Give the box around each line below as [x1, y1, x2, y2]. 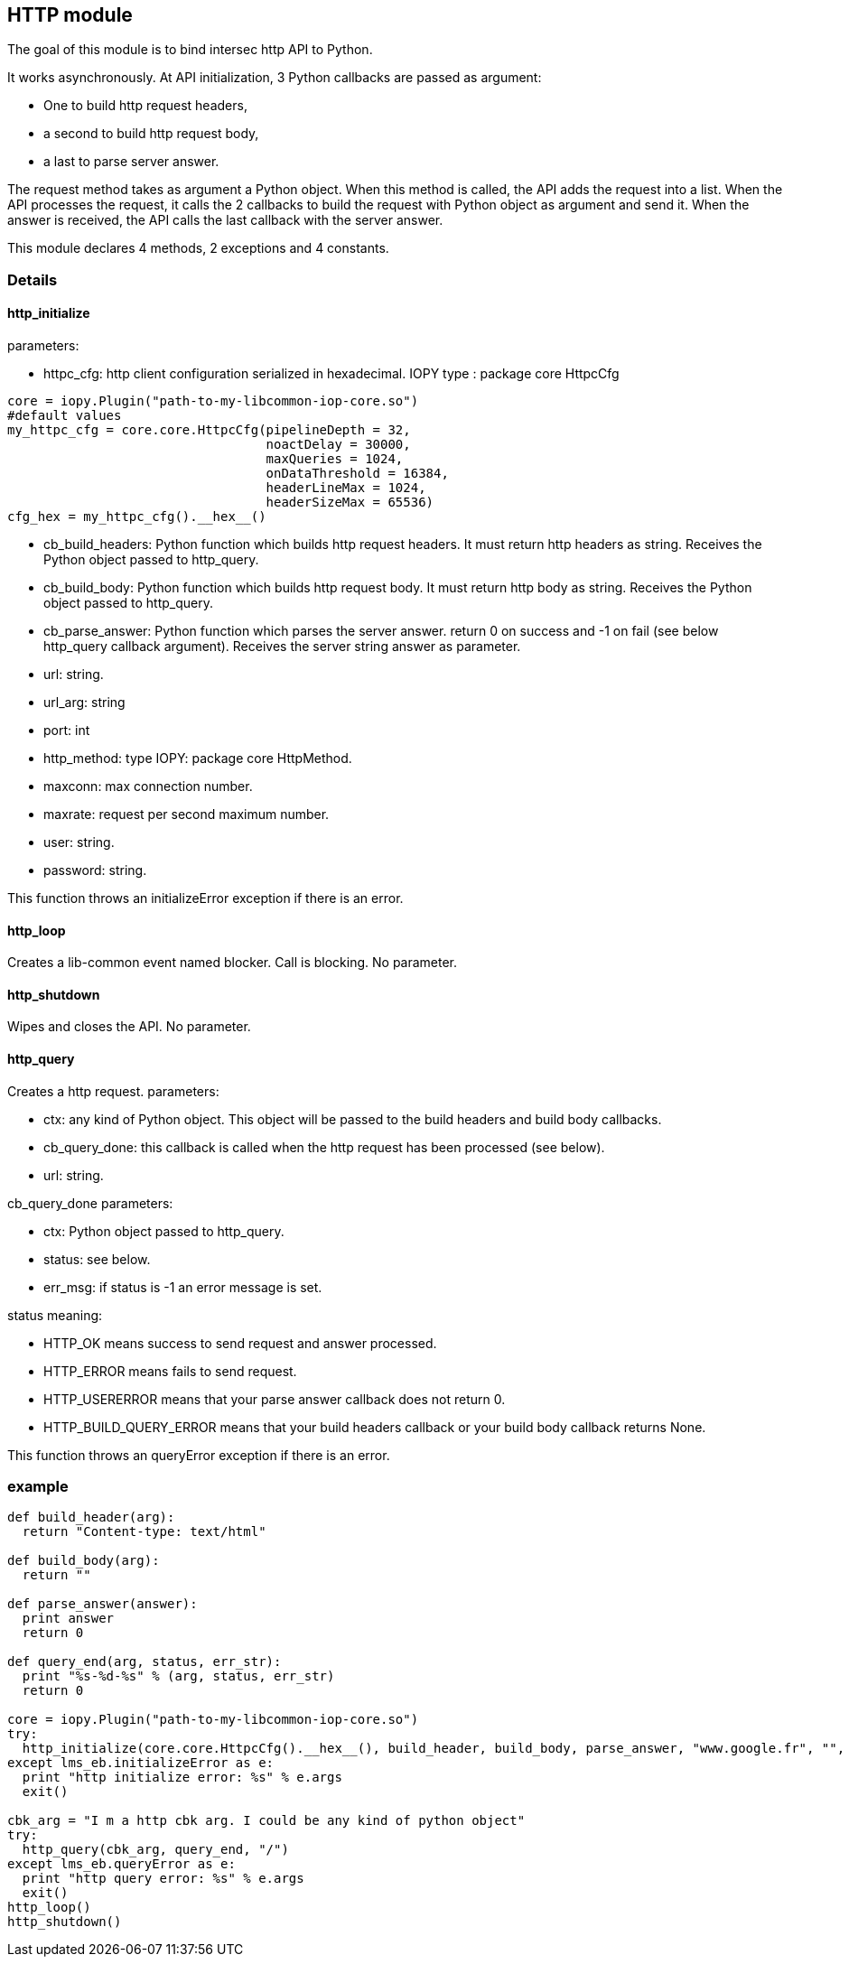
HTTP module [7, 4, 133, 26]
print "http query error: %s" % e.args [22, 1871, 304, 1886]
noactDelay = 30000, [266, 437, 411, 452]
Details [7, 270, 58, 289]
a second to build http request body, [43, 126, 259, 142]
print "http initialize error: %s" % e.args [22, 1770, 342, 1785]
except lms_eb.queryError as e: [7, 1857, 236, 1872]
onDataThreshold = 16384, [266, 466, 449, 481]
